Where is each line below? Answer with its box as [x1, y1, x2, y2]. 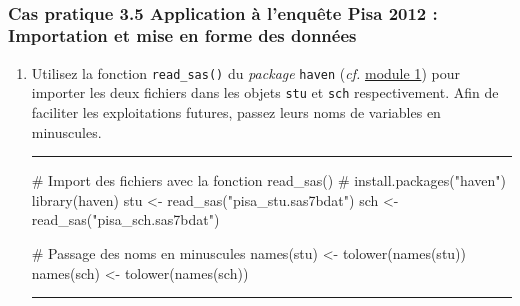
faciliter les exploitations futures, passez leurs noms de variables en [31, 102, 441, 123]
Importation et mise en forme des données [8, 23, 357, 48]
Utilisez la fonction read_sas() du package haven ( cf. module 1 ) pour [31, 62, 460, 83]
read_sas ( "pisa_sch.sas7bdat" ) [31, 209, 220, 230]
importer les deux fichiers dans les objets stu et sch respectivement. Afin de [31, 82, 499, 103]
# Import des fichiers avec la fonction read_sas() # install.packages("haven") [31, 170, 507, 191]
